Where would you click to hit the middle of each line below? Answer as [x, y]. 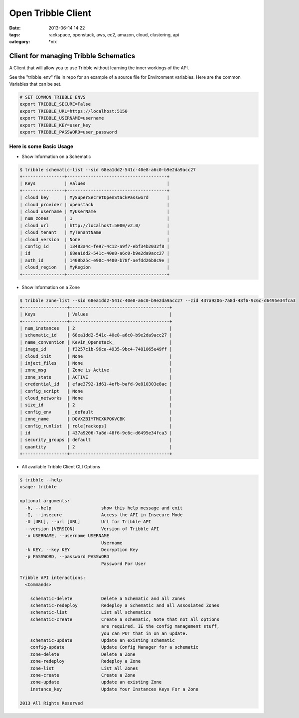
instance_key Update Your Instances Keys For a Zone [114, 689]
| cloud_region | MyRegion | [95, 267]
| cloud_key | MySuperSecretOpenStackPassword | [95, 198]
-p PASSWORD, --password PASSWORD [67, 557]
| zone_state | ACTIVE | [96, 377]
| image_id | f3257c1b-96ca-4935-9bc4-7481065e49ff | [96, 349]
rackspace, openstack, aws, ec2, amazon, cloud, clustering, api [114, 34]
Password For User [124, 564]
